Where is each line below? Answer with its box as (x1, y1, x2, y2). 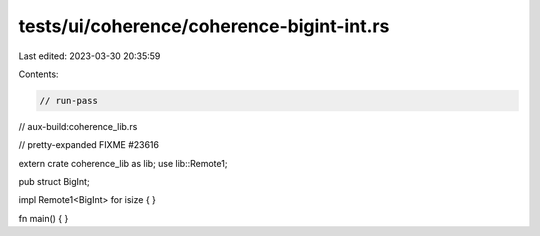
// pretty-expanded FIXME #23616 (18, 139, 160, 151)
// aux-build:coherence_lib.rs (18, 120, 138, 132)
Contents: (18, 68, 59, 80)
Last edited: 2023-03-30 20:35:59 (18, 50, 161, 62)
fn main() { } (18, 212, 69, 224)
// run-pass (39, 95, 99, 106)
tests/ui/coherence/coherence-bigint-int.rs (18, 15, 390, 37)
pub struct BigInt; (18, 176, 90, 188)
